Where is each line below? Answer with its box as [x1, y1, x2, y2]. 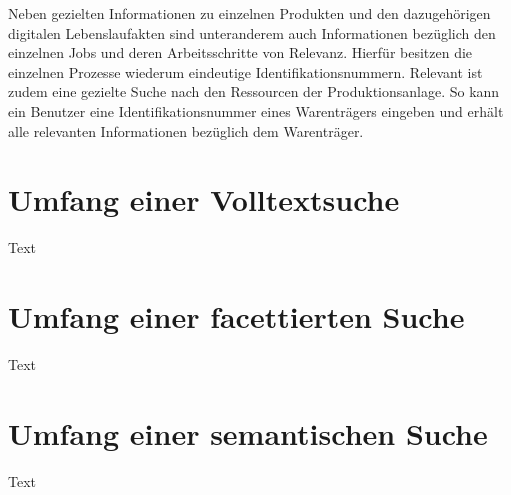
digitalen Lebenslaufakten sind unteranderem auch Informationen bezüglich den [8, 22, 496, 43]
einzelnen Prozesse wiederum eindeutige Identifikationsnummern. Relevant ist [8, 61, 483, 82]
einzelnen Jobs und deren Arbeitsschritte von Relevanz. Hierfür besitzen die [8, 42, 473, 63]
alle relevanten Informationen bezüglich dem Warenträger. [8, 120, 364, 141]
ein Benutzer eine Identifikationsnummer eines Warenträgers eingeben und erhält [8, 100, 504, 121]
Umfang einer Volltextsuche [8, 179, 400, 220]
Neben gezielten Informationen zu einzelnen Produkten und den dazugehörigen [8, 3, 491, 23]
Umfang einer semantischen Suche [8, 412, 488, 453]
